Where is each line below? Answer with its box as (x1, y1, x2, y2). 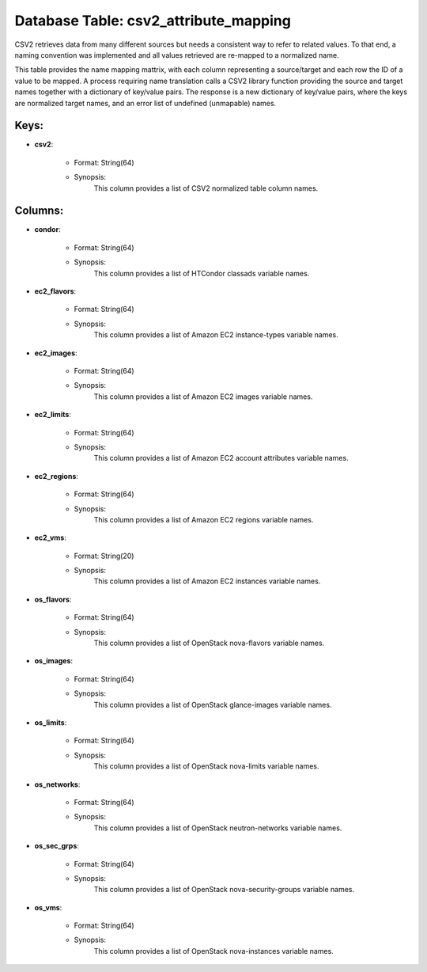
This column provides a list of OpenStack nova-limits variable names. (93, 761, 319, 771)
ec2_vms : (34, 533, 67, 542)
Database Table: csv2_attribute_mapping (14, 12, 292, 29)
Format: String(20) (74, 551, 134, 560)
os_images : (34, 656, 74, 666)
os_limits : (34, 717, 67, 727)
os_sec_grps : (34, 841, 79, 851)
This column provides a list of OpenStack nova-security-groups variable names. (93, 885, 355, 894)
